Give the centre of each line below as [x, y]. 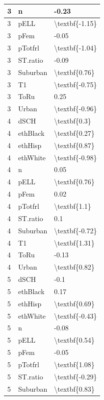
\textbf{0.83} [74, 388]
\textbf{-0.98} [76, 157]
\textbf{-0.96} [76, 109]
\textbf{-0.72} [76, 230]
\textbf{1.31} [74, 242]
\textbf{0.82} [74, 267]
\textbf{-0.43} [76, 315]
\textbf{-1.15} [76, 23]
